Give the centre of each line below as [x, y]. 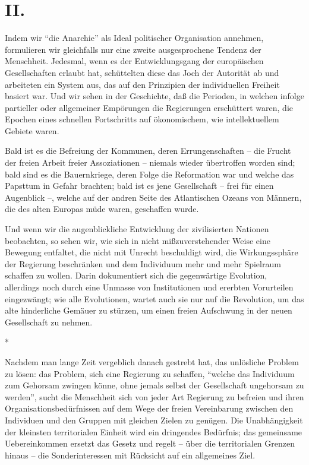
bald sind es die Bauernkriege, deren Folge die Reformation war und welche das [149, 174]
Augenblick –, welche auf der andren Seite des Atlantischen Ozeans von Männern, [153, 197]
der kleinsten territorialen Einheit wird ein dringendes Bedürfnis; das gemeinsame [154, 431]
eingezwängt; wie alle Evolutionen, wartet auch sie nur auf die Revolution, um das [154, 298]
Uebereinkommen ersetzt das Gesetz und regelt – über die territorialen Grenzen [150, 443]
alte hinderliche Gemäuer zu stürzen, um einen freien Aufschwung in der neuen [149, 310]
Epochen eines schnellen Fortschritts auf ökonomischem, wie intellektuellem [142, 119]
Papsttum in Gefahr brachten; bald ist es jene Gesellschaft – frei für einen [139, 186]
